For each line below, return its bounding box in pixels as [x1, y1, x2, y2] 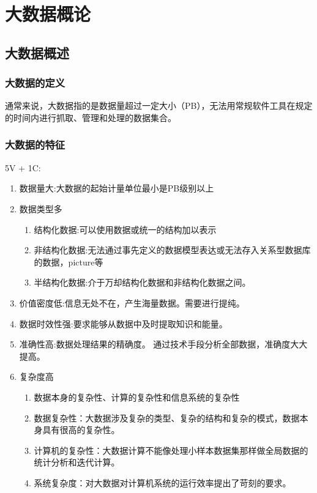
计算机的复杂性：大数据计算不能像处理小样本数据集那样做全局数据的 [34, 443, 308, 456]
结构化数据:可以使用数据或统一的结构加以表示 [34, 223, 217, 235]
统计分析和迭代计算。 [34, 456, 120, 469]
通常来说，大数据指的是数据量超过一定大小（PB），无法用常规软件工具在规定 [5, 99, 313, 112]
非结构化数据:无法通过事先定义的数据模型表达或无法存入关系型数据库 [34, 243, 311, 256]
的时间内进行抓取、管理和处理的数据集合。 [5, 111, 176, 124]
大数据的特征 [5, 137, 65, 152]
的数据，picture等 [34, 255, 103, 268]
